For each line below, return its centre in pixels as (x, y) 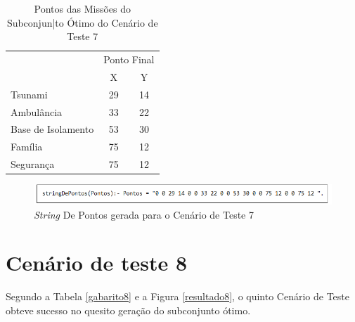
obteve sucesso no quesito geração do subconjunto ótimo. (128, 310)
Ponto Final (129, 59)
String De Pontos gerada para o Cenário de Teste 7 (144, 214)
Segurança (33, 164)
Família (27, 147)
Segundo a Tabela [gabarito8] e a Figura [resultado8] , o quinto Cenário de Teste (178, 296)
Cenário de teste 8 (97, 263)
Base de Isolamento (52, 129)
